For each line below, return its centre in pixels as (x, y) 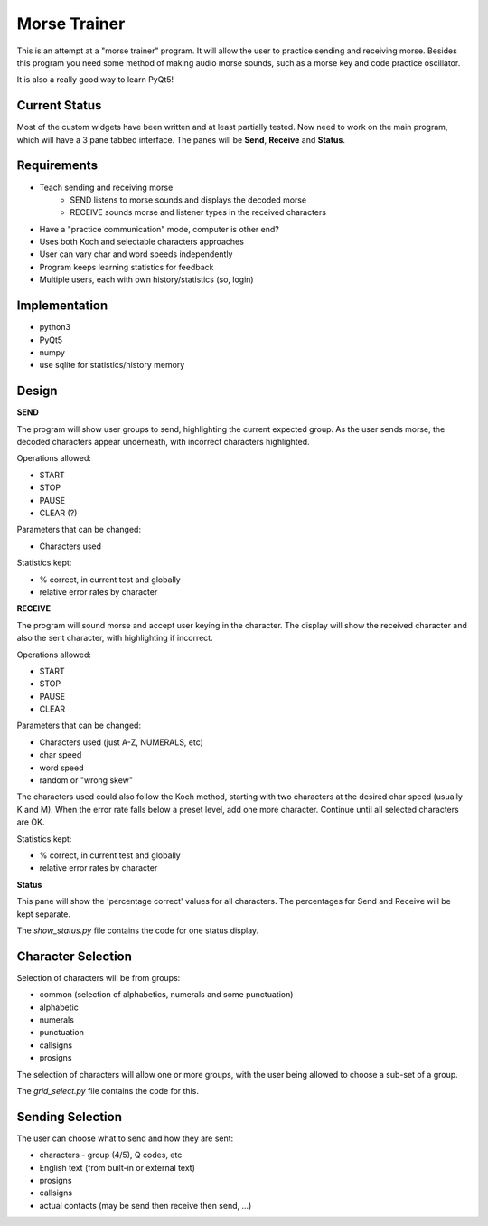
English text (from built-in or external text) (117, 1167)
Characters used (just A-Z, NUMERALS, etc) (121, 742)
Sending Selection (69, 1117)
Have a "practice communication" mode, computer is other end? (159, 229)
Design (37, 391)
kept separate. (44, 914)
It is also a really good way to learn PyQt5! (95, 80)
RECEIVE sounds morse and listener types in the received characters (198, 212)
